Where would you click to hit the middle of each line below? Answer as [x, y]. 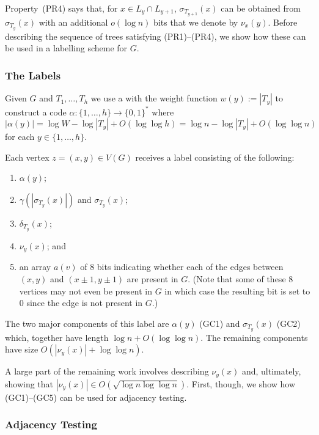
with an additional [73, 22]
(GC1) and [220, 323]
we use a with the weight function [154, 98]
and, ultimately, [271, 371]
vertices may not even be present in [86, 291]
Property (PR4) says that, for [61, 8]
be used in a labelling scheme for [66, 48]
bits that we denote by [196, 22]
